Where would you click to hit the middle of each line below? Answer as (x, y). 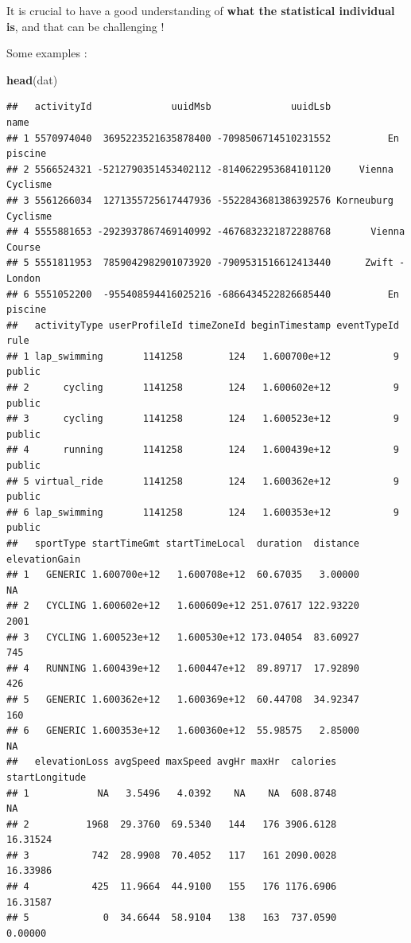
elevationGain (44, 559)
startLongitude (47, 777)
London (23, 278)
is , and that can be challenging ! (85, 26)
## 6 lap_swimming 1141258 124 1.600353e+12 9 (203, 512)
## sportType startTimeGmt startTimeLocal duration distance (183, 544)
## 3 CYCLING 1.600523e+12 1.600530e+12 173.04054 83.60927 (183, 637)
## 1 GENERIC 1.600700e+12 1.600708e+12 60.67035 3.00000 (183, 575)
